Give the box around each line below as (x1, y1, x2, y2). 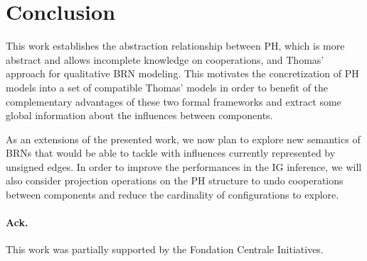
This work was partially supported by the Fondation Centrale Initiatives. (6, 242, 324, 257)
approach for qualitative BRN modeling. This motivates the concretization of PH (6, 66, 359, 81)
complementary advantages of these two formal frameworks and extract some (6, 94, 341, 109)
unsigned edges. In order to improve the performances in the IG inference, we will (6, 159, 362, 174)
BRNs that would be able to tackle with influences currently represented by (6, 145, 336, 160)
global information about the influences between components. (6, 108, 273, 123)
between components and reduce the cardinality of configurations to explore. (6, 187, 339, 202)
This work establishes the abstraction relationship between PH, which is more (6, 38, 345, 53)
